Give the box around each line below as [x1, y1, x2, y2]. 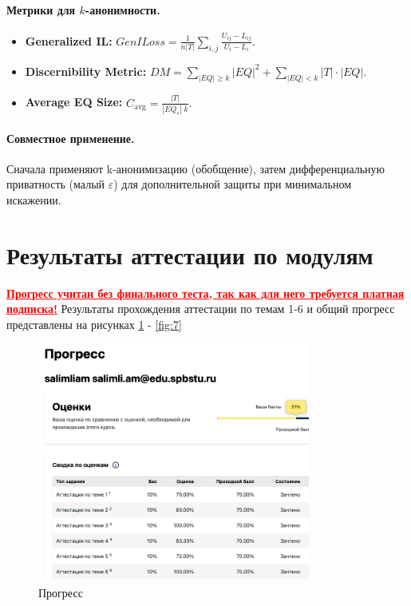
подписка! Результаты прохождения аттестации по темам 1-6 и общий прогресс [6, 300, 395, 317]
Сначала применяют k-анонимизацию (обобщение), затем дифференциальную [6, 160, 385, 176]
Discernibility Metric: [25, 62, 147, 79]
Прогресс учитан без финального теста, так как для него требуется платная [6, 284, 405, 301]
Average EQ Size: [25, 93, 123, 110]
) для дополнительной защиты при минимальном [113, 176, 352, 192]
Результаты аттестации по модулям [6, 238, 373, 271]
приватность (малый [6, 176, 105, 192]
